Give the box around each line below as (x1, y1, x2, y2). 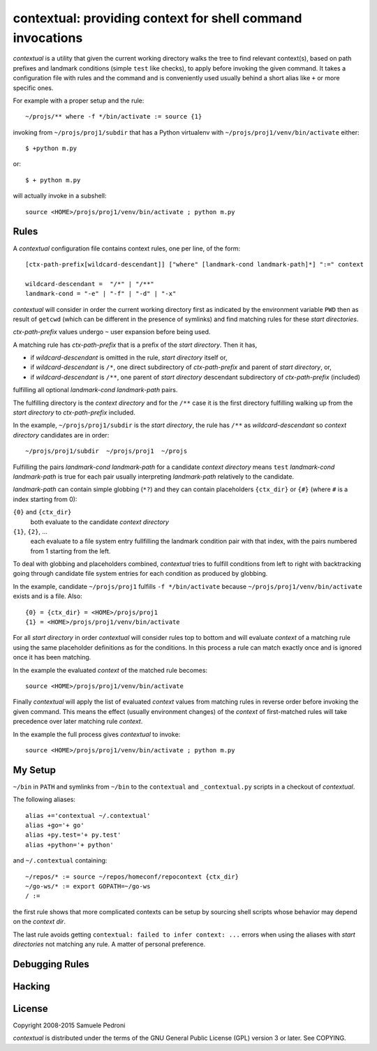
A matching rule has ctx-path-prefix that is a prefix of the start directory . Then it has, (13, 341, 258, 349)
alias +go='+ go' (25, 821, 84, 830)
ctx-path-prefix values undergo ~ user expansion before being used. (13, 328, 211, 336)
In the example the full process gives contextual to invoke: (13, 730, 181, 738)
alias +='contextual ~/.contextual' (25, 812, 151, 819)
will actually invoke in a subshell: (13, 192, 107, 200)
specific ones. (13, 84, 54, 92)
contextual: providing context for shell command (13, 10, 302, 26)
